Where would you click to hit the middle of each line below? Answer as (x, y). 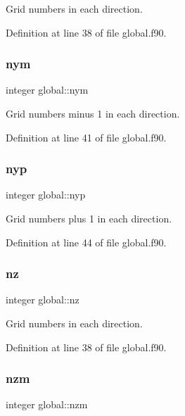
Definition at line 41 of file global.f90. (86, 137)
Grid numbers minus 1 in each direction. (93, 113)
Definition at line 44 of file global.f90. (86, 242)
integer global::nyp (46, 195)
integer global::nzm (47, 404)
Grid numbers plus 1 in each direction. (89, 218)
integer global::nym (47, 90)
